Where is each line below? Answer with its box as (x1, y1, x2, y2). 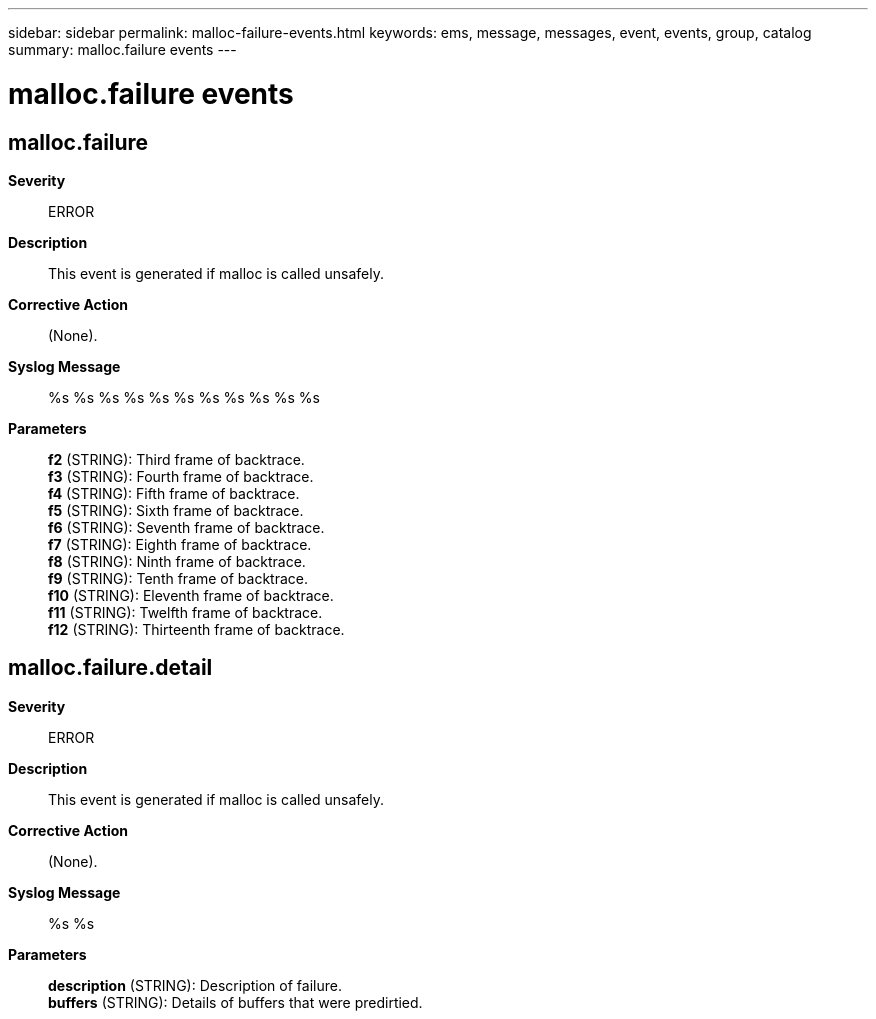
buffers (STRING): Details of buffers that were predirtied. (48, 993, 423, 1011)
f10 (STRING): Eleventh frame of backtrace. (48, 586, 334, 604)
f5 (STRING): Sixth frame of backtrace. (48, 501, 304, 519)
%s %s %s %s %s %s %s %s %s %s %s (48, 388, 320, 406)
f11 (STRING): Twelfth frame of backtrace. (48, 603, 323, 621)
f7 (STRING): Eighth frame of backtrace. (48, 535, 312, 553)
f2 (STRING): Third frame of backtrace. (48, 450, 305, 468)
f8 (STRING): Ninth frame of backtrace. (48, 552, 306, 570)
